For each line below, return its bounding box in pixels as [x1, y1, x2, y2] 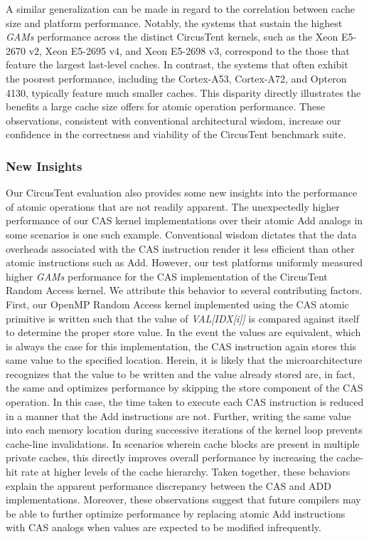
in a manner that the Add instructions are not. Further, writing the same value [6, 408, 351, 423]
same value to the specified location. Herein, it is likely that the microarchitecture [6, 352, 363, 367]
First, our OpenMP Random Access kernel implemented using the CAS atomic [6, 296, 349, 311]
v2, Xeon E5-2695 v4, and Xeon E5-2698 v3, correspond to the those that [28, 43, 350, 58]
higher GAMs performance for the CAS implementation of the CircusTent [6, 268, 328, 283]
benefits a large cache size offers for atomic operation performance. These [6, 99, 325, 114]
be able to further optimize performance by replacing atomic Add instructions [6, 506, 346, 520]
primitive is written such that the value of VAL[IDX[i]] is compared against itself [6, 310, 359, 325]
